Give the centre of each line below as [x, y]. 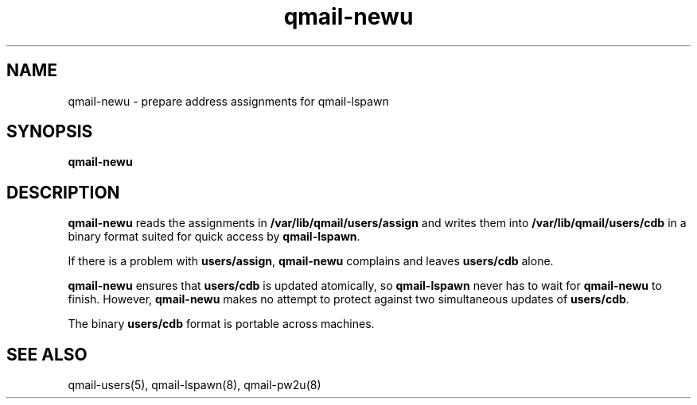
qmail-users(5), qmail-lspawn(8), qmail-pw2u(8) [195, 385]
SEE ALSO [47, 354]
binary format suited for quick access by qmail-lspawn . [214, 237]
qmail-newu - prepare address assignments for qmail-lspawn [228, 101]
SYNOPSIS [50, 132]
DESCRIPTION [63, 192]
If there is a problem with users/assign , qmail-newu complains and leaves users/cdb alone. [311, 261]
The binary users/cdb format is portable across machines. [221, 324]
